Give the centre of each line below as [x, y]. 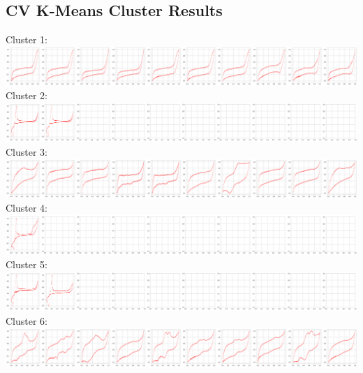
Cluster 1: [27, 39]
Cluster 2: [27, 95]
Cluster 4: [27, 208]
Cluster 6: [27, 320]
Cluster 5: [27, 264]
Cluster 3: [27, 152]
